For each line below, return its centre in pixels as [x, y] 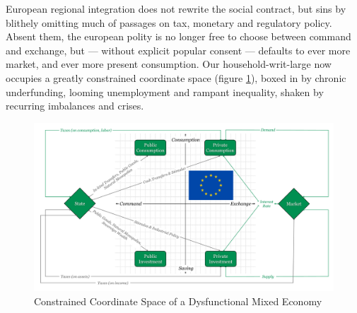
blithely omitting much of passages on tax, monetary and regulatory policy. [169, 22]
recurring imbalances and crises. [75, 106]
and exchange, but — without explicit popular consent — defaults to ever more [178, 50]
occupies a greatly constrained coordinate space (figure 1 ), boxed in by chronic [176, 77]
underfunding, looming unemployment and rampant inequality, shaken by [165, 91]
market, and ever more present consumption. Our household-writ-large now [169, 64]
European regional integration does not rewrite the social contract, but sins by [176, 8]
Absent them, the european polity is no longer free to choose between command [178, 36]
